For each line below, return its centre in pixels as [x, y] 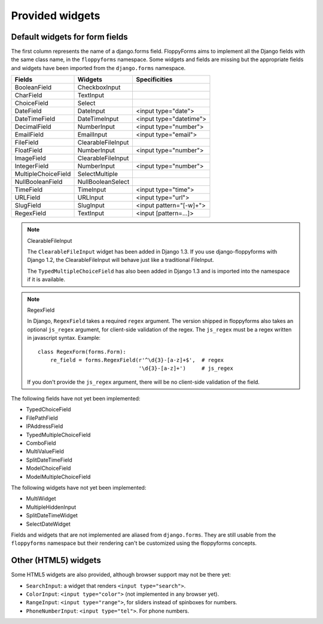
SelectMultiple [98, 174]
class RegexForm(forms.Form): [82, 352]
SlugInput [91, 206]
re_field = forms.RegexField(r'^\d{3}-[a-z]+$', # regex [137, 360]
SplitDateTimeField [49, 460]
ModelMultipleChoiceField [58, 477]
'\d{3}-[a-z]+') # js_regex [186, 368]
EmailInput [92, 135]
